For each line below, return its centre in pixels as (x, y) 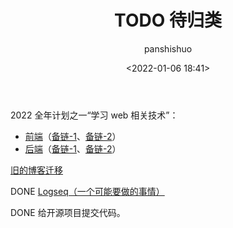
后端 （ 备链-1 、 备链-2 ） (73, 148)
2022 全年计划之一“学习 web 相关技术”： (94, 115)
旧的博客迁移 (36, 170)
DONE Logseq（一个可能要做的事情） (87, 191)
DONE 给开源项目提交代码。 (68, 212)
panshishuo (168, 48)
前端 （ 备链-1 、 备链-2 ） (73, 136)
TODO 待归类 (168, 20)
